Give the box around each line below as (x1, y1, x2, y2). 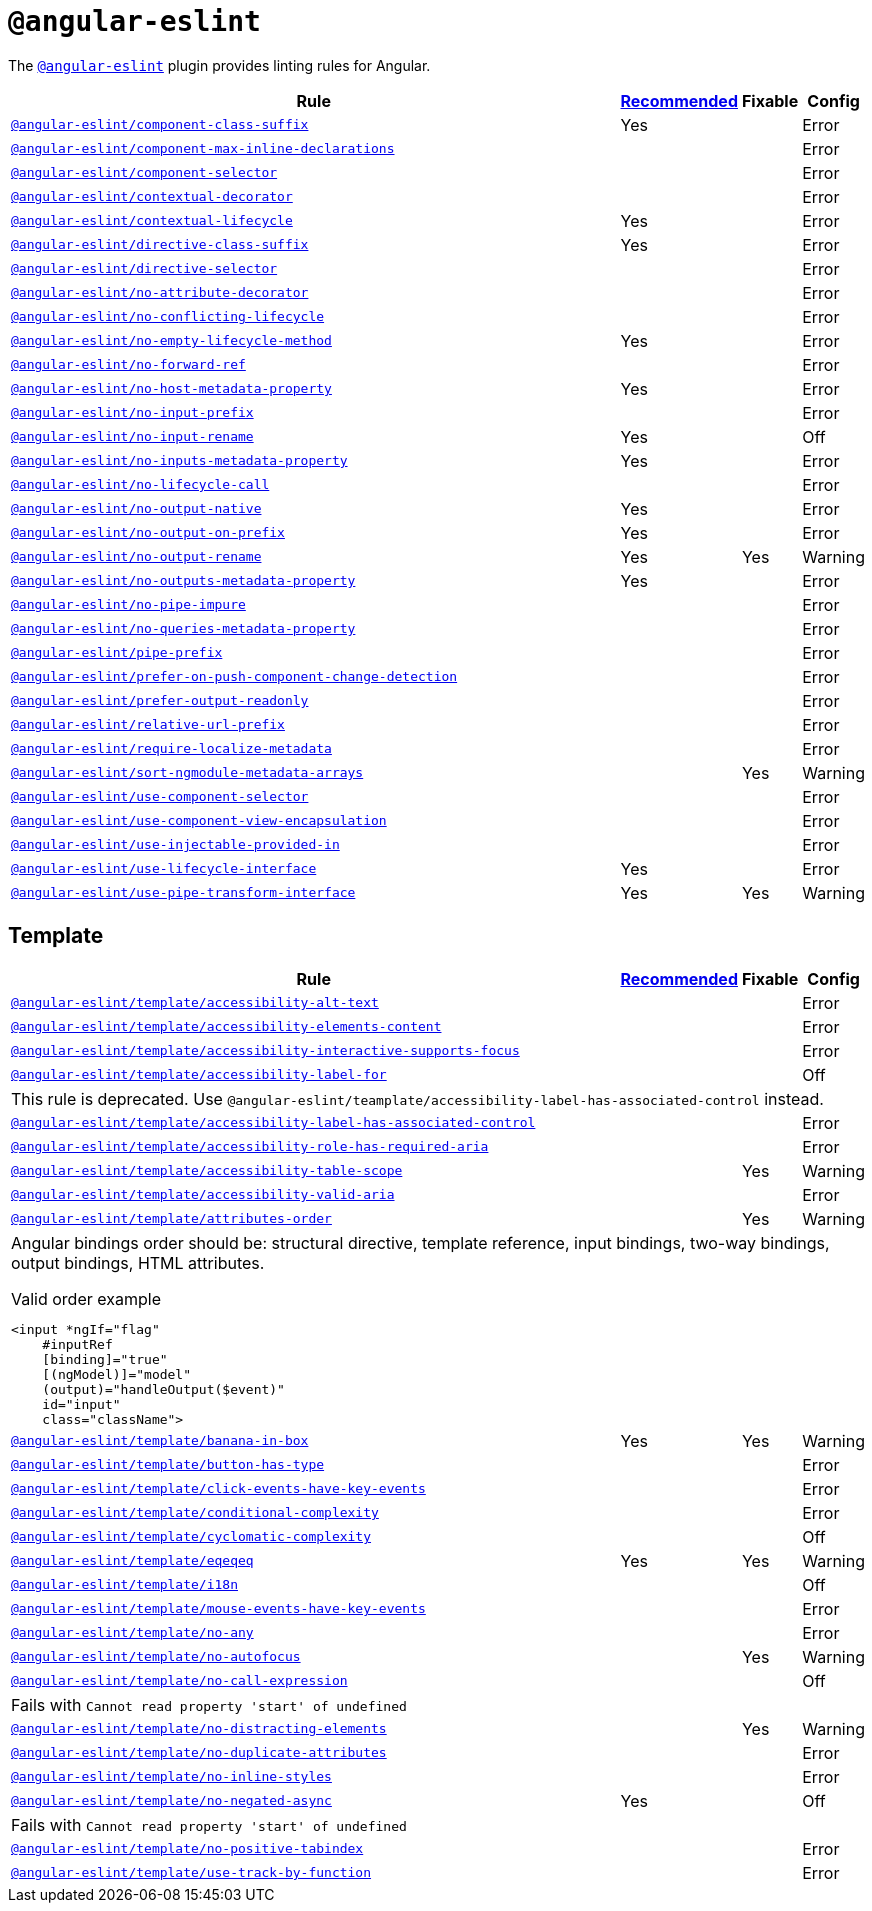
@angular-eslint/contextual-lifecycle (11, 213, 293, 229)
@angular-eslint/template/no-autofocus (11, 1649, 301, 1665)
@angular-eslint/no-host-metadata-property (11, 381, 332, 397)
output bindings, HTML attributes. (11, 1252, 265, 1273)
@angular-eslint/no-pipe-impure (11, 597, 246, 613)
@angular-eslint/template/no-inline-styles (11, 1769, 332, 1785)
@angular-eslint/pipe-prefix (11, 645, 223, 661)
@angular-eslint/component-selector (11, 165, 278, 181)
